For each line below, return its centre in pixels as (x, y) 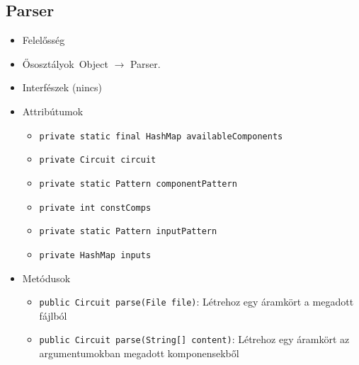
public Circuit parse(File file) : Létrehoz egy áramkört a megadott (196, 302)
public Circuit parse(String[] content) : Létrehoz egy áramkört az (194, 339)
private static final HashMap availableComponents (161, 136)
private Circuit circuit (98, 160)
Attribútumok (53, 111)
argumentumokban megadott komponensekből (139, 353)
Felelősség (44, 40)
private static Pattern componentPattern (138, 184)
